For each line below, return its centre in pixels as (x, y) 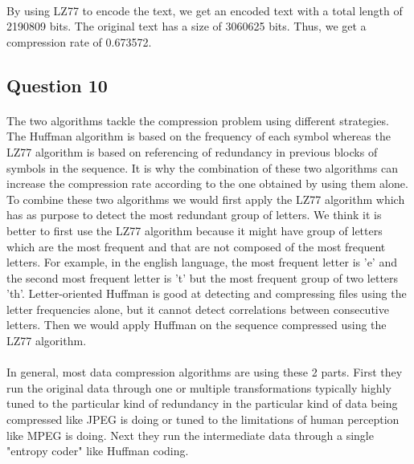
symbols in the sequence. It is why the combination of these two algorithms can (202, 167)
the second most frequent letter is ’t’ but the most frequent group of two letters (203, 277)
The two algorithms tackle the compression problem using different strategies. (198, 120)
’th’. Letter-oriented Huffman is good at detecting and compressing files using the (207, 293)
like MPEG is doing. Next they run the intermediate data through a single (190, 435)
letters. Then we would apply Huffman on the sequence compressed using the (197, 325)
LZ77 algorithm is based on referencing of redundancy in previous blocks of (192, 151)
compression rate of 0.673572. (79, 41)
